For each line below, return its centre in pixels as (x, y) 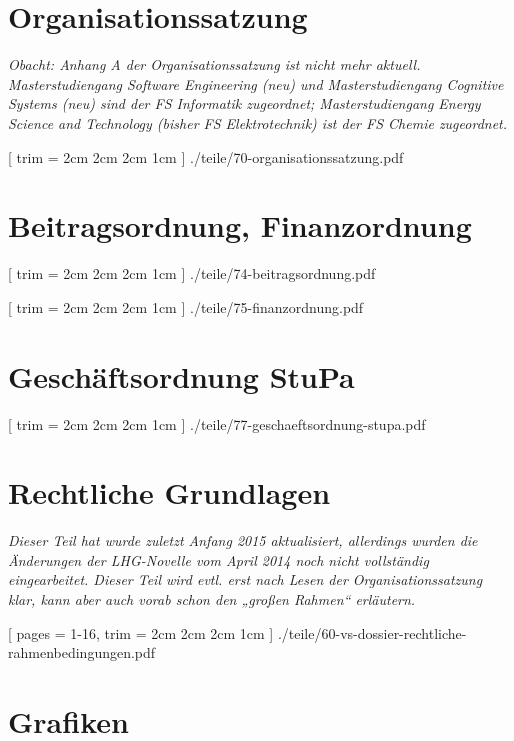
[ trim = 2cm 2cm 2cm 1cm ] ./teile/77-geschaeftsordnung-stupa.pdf (217, 423)
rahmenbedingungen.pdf (82, 652)
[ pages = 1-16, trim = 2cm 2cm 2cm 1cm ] (141, 632)
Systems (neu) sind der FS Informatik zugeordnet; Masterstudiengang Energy (244, 103)
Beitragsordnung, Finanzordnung (240, 225)
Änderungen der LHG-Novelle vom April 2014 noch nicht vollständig (218, 559)
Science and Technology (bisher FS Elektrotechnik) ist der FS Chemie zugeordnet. (258, 122)
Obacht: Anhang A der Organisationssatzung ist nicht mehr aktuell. (214, 64)
